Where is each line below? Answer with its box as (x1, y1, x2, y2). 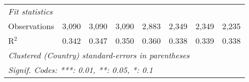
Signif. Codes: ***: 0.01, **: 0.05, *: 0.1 (8, 64, 153, 75)
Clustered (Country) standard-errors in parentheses (8, 49, 190, 61)
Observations (8, 20, 54, 32)
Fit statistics (8, 6, 53, 17)
